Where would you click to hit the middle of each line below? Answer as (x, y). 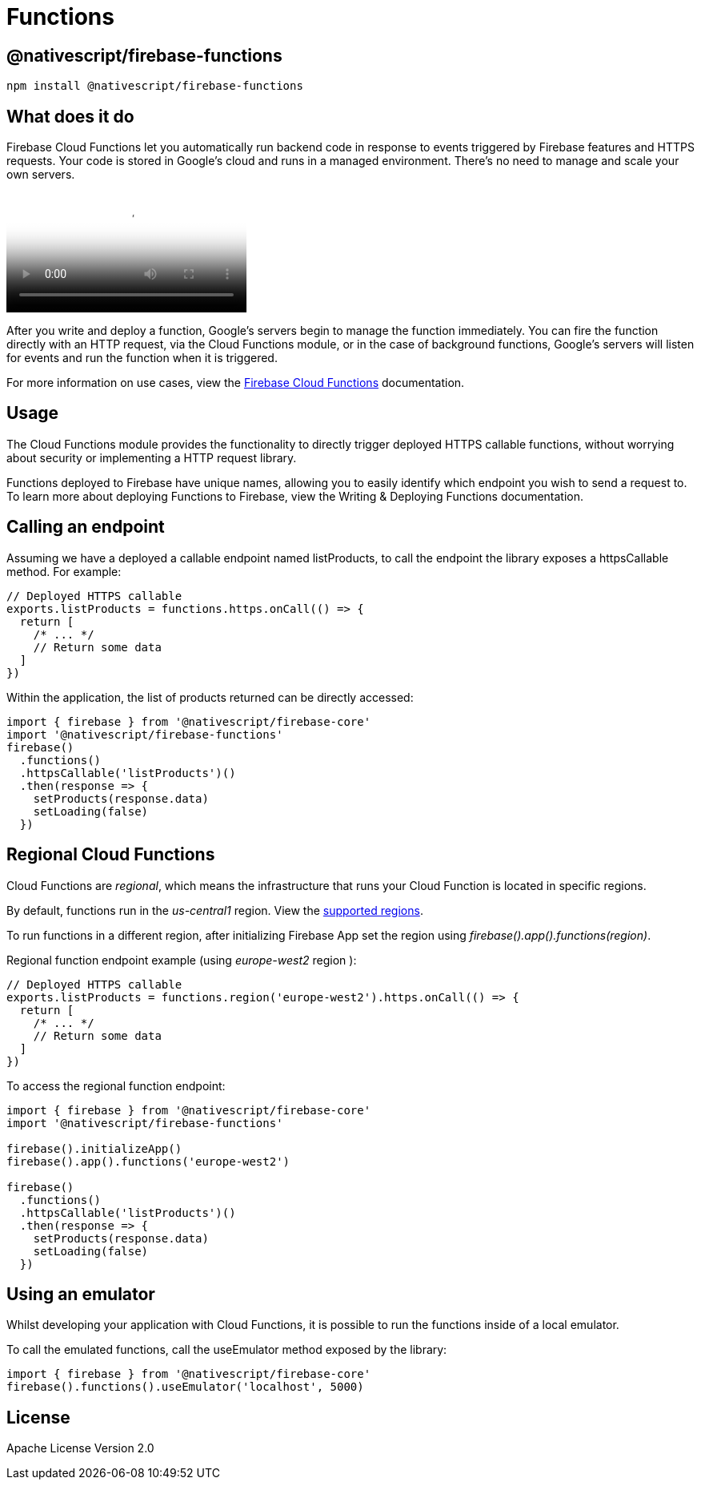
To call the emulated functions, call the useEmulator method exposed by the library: (227, 1350)
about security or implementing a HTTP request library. (152, 457)
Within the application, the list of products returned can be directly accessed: (210, 697)
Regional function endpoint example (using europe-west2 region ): (182, 960)
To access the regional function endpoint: (116, 1085)
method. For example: (64, 571)
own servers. (41, 175)
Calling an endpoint (86, 527)
